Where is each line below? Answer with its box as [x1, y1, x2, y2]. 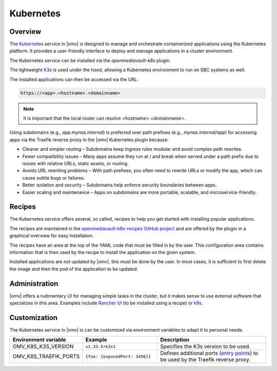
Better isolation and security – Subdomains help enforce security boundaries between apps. [22, 182, 217, 188]
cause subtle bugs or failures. [22, 174, 85, 181]
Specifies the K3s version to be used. [160, 343, 251, 350]
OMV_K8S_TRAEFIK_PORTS [12, 353, 80, 360]
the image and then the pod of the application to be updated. [9, 266, 138, 272]
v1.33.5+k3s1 [85, 344, 116, 349]
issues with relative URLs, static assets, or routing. [22, 160, 129, 166]
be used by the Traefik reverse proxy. [160, 356, 251, 363]
